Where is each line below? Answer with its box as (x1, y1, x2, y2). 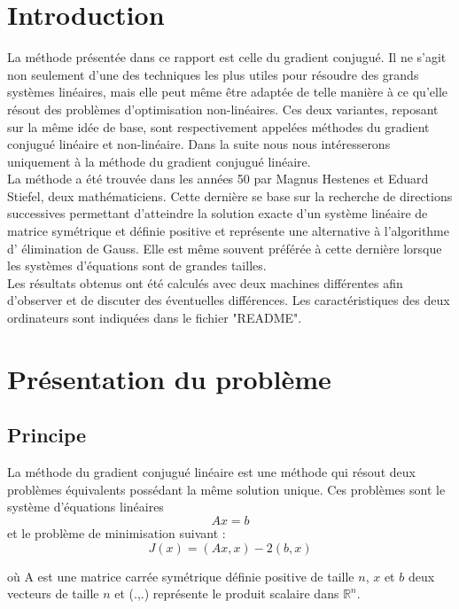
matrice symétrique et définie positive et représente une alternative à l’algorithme (7, 222, 449, 240)
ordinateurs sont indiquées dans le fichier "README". (7, 308, 302, 327)
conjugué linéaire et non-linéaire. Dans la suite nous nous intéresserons (7, 135, 391, 153)
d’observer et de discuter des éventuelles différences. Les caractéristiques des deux (7, 291, 450, 309)
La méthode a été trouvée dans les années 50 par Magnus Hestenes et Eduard (7, 169, 429, 188)
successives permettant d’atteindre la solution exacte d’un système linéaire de (7, 204, 428, 223)
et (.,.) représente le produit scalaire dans (114, 584, 339, 603)
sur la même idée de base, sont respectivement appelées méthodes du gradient (7, 117, 430, 136)
